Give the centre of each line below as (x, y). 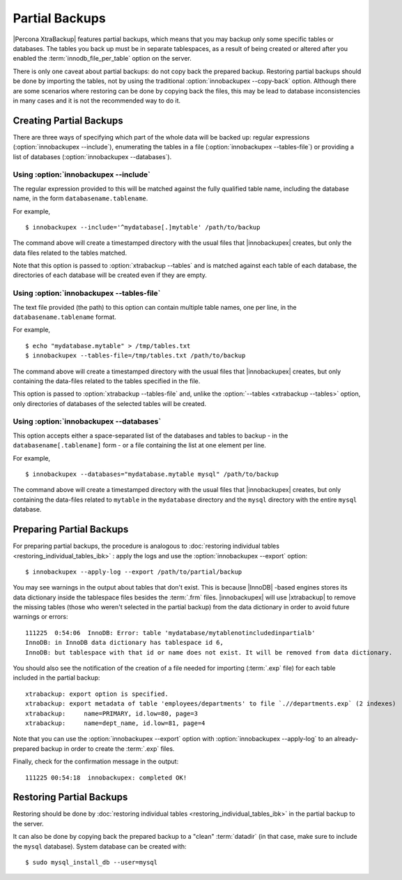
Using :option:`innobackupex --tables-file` (87, 293)
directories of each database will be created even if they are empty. (110, 275)
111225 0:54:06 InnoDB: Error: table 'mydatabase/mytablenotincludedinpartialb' (170, 633)
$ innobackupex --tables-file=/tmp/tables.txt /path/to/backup (136, 356)
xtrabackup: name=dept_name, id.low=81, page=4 (115, 723)
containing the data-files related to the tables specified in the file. (107, 381)
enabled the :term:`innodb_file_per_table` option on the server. (102, 59)
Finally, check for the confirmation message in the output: (96, 761)
